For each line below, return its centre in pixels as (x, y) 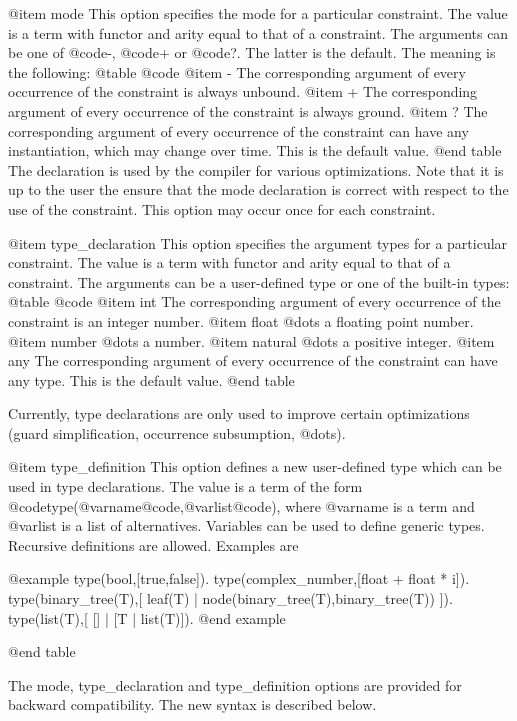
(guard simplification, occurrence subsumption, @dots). (177, 432)
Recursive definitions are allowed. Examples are (153, 544)
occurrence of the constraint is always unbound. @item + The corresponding (243, 91)
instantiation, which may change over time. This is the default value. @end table (255, 150)
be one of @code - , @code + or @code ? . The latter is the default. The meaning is (252, 52)
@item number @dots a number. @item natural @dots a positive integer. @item (251, 340)
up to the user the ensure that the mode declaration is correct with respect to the (258, 189)
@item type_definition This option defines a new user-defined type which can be (255, 466)
